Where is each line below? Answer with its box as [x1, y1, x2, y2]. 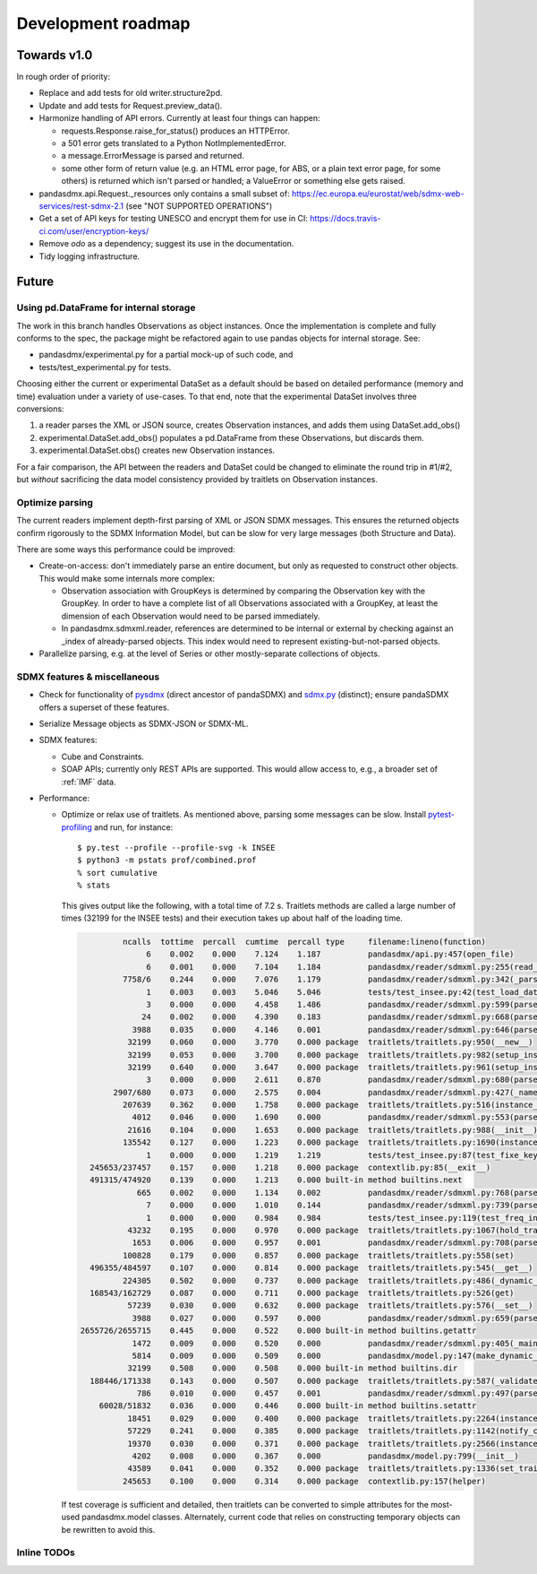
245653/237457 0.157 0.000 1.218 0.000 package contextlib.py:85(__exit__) [89, 1163, 491, 1173]
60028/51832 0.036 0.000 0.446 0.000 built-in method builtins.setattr [98, 1401, 477, 1411]
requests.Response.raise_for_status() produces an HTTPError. [61, 125, 290, 136]
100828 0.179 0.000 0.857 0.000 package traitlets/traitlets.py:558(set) [122, 1250, 515, 1260]
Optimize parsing [16, 496, 94, 508]
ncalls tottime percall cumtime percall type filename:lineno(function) [122, 937, 487, 947]
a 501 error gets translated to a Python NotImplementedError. [61, 138, 286, 149]
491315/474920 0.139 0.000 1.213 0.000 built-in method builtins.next [89, 1175, 463, 1185]
